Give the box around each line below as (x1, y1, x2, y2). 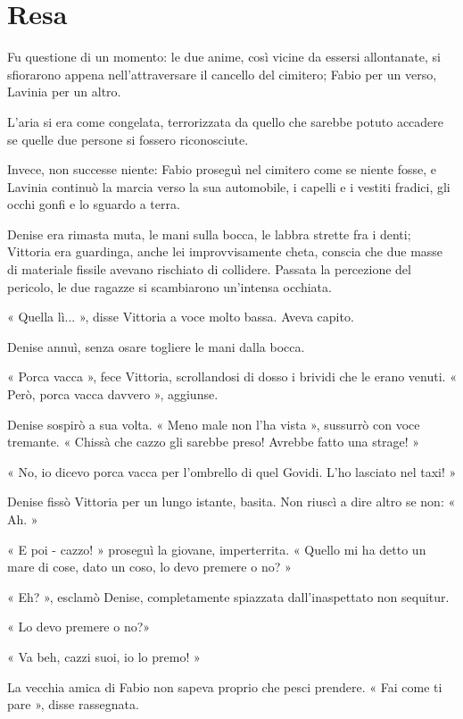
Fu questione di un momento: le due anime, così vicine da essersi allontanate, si (7, 47, 441, 66)
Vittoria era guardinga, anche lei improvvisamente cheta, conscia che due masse (7, 242, 443, 261)
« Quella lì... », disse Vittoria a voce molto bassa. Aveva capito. (7, 307, 354, 326)
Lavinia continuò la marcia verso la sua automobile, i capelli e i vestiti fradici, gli (7, 177, 451, 196)
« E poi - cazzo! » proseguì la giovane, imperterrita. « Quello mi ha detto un (7, 539, 426, 558)
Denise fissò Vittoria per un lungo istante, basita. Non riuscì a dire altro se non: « (7, 492, 456, 511)
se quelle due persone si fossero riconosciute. (7, 130, 249, 148)
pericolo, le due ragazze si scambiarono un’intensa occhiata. (7, 277, 332, 296)
